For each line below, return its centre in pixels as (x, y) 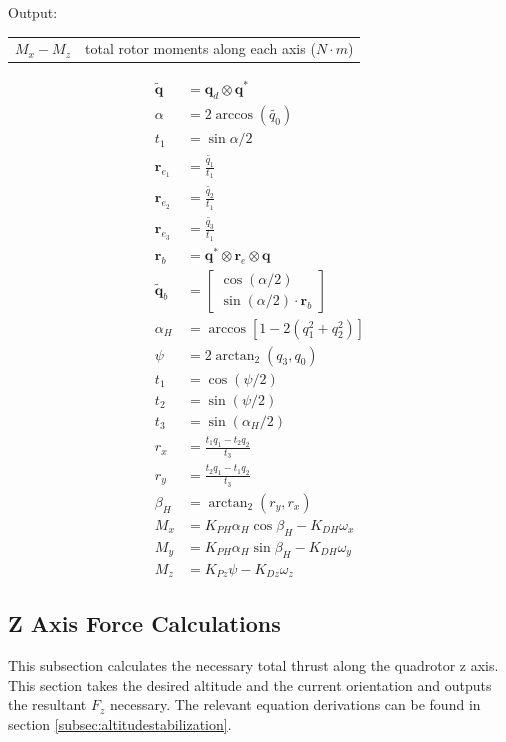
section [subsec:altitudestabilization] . (120, 724)
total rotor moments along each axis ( (200, 48)
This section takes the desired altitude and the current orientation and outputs (250, 684)
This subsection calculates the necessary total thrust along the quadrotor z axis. (253, 665)
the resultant (47, 704)
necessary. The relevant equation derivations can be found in (295, 704)
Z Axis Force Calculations (144, 623)
